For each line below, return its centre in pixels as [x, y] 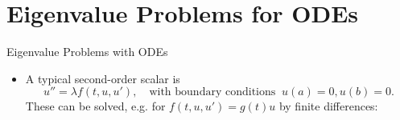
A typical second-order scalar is [103, 78]
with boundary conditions [212, 92]
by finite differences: [328, 106]
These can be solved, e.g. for [95, 106]
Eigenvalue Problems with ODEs [87, 52]
